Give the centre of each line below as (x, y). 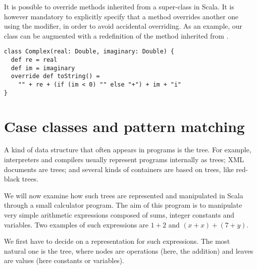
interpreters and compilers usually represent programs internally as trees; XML (124, 159)
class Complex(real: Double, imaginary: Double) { (89, 52)
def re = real (34, 60)
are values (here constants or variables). (64, 260)
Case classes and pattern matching (125, 126)
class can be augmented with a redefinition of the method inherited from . (116, 35)
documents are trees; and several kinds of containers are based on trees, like (119, 169)
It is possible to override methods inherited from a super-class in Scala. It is (119, 6)
